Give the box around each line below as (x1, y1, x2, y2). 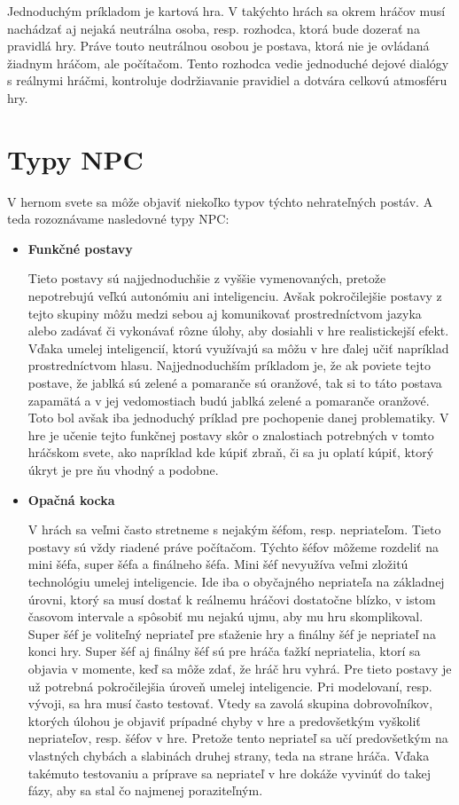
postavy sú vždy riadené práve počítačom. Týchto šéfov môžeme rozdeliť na (27, 537, 439, 556)
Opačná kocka (27, 490, 115, 509)
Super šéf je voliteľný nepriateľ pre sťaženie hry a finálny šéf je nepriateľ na (27, 624, 436, 643)
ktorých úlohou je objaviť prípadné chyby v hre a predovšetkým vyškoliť (27, 711, 421, 730)
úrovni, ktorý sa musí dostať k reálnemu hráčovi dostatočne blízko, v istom (27, 589, 436, 608)
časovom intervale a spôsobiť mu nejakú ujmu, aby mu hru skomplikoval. (27, 607, 424, 626)
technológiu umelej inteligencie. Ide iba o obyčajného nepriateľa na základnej (27, 572, 445, 590)
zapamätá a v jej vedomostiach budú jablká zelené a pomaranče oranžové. (27, 391, 430, 409)
